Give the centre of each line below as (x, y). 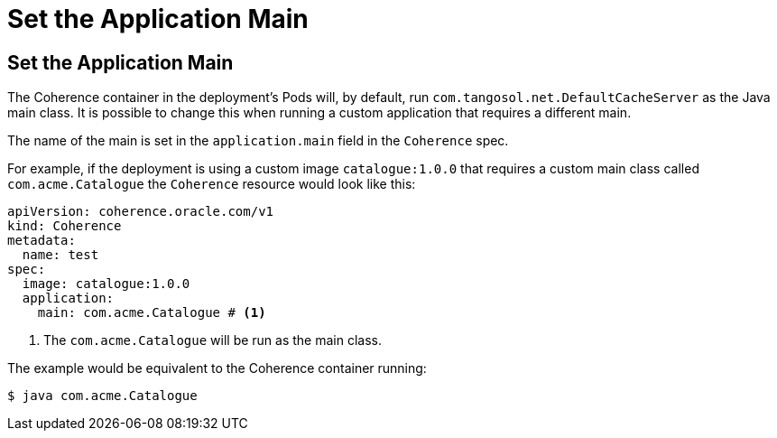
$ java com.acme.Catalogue (102, 396)
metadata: (42, 241)
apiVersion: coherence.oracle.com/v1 (141, 212)
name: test (60, 255)
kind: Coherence (65, 226)
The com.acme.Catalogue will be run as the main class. (213, 340)
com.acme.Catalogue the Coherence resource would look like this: (212, 184)
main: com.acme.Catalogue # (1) (152, 313)
